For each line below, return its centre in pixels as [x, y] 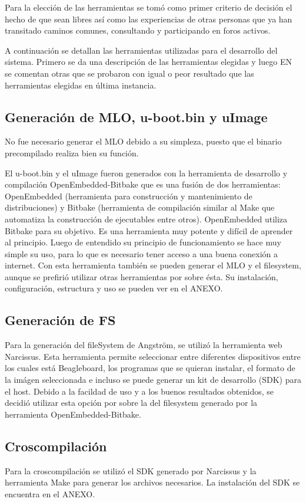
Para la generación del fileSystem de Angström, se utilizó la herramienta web [144, 345]
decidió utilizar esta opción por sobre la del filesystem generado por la [131, 403]
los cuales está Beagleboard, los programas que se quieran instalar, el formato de [150, 368]
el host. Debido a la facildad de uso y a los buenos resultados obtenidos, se [139, 391]
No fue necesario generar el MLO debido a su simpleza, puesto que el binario [143, 141]
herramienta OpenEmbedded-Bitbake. [73, 414]
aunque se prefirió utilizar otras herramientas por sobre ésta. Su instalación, [142, 276]
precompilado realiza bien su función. [72, 152]
